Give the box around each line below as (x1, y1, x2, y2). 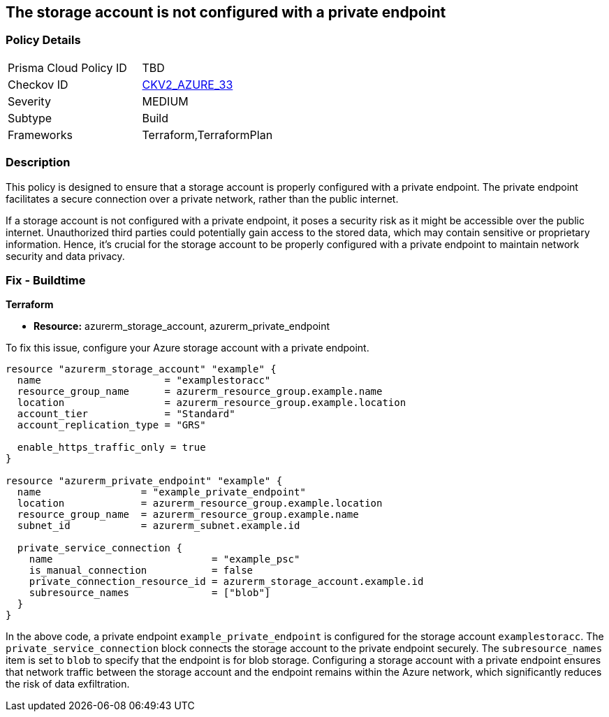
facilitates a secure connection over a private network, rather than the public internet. (6, 192, 399, 205)
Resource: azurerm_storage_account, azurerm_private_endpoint (34, 320, 330, 333)
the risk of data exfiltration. (6, 678, 130, 690)
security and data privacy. (6, 249, 125, 262)
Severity (8, 94, 51, 108)
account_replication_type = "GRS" (17, 419, 206, 431)
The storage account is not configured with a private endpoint (6, 3, 446, 21)
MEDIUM (142, 94, 189, 108)
